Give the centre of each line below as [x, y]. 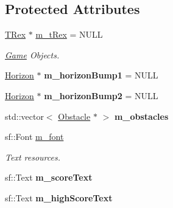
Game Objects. [32, 54]
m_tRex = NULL [69, 34]
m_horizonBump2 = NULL [101, 95]
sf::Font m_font [34, 137]
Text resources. [33, 157]
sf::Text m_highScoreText [59, 197]
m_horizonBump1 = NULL [101, 75]
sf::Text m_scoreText [49, 177]
